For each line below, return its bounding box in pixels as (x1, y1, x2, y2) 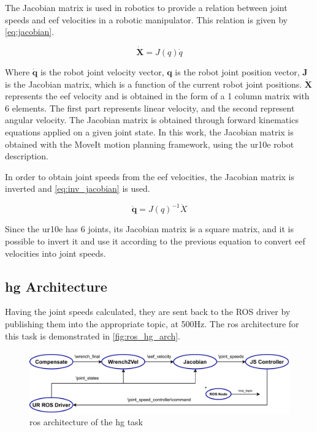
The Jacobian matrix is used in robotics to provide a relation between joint (5, 1, 288, 13)
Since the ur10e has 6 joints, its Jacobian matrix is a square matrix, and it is (5, 222, 294, 235)
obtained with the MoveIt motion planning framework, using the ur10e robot (5, 137, 294, 150)
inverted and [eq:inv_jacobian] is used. (5, 182, 150, 195)
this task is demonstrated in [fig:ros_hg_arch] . (5, 329, 180, 342)
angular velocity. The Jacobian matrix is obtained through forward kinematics (5, 113, 299, 126)
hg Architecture (5, 276, 107, 295)
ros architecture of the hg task (29, 415, 143, 428)
